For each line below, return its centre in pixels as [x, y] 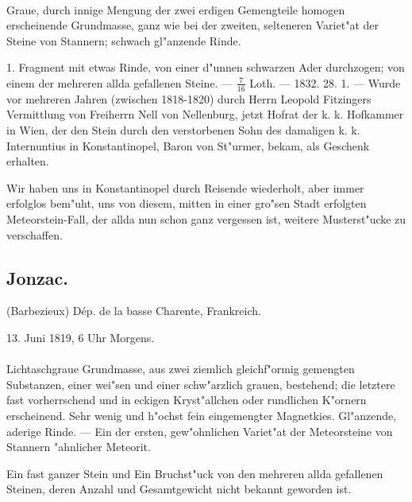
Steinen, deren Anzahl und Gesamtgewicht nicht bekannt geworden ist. [179, 489]
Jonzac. [37, 277]
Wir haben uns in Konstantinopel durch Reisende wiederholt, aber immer [185, 187]
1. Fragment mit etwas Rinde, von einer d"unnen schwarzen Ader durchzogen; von [206, 67]
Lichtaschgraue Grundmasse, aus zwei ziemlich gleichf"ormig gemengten [181, 369]
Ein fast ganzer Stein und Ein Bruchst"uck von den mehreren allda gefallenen [195, 473]
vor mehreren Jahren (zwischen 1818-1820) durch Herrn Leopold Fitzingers [189, 98]
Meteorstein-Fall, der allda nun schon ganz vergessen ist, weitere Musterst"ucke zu [206, 218]
